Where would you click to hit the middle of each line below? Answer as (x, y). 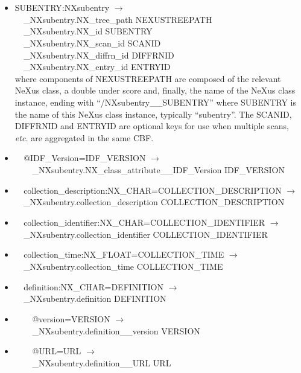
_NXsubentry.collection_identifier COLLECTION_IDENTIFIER (146, 234)
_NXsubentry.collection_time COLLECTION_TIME (123, 266)
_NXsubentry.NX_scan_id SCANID (92, 43)
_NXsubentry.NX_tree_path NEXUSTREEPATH (118, 19)
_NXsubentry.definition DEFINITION (95, 298)
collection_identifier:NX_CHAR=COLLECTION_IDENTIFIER (144, 222)
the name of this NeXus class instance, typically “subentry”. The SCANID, (153, 114)
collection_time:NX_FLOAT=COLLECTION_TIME (124, 254)
